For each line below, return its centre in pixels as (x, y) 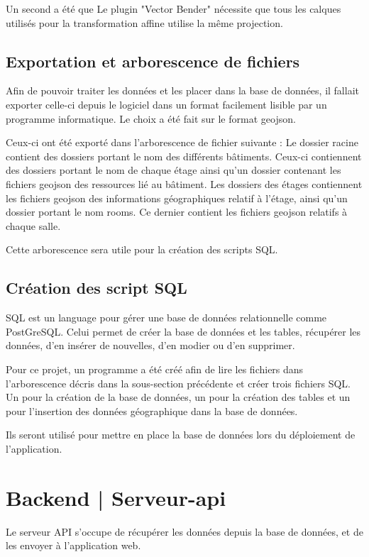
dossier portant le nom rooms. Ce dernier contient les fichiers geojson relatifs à (177, 212)
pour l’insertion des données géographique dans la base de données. (152, 410)
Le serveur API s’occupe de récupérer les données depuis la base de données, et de (184, 531)
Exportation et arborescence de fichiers (153, 61)
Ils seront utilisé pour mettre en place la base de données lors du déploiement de (181, 435)
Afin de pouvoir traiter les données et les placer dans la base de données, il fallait (182, 90)
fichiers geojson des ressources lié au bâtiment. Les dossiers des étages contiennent (184, 183)
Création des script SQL (97, 288)
